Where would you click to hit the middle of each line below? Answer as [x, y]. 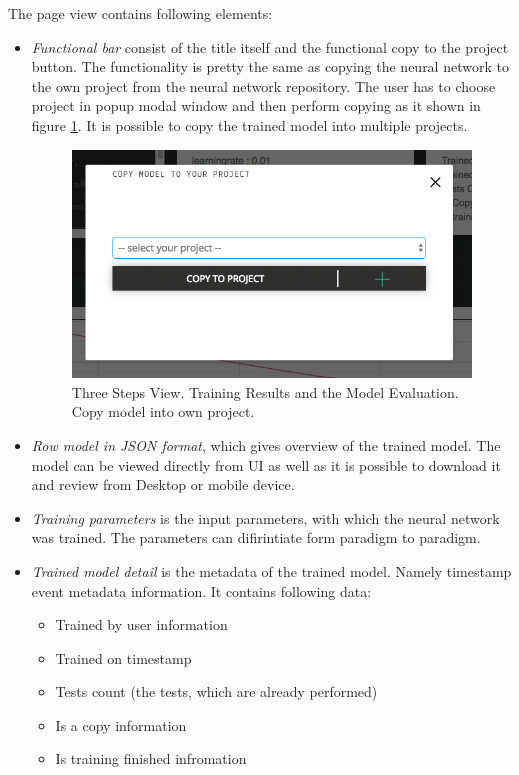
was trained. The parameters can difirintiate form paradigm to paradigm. [256, 537]
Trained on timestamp [123, 657]
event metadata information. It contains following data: [201, 590]
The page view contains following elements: [140, 13]
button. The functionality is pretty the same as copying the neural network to [270, 66]
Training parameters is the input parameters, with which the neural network [265, 517]
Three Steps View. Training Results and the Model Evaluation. [265, 391]
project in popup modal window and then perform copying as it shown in [256, 105]
